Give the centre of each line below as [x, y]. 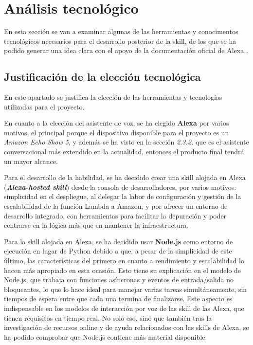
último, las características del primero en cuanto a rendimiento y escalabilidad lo [124, 261]
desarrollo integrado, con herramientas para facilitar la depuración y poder [115, 215]
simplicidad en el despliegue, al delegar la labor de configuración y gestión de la [123, 196]
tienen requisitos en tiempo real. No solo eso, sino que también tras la [108, 318]
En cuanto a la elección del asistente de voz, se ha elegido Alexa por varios [117, 123]
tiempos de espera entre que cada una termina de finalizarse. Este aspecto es [118, 299]
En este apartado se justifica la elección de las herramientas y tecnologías [113, 97]
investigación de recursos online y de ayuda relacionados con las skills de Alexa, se [126, 327]
